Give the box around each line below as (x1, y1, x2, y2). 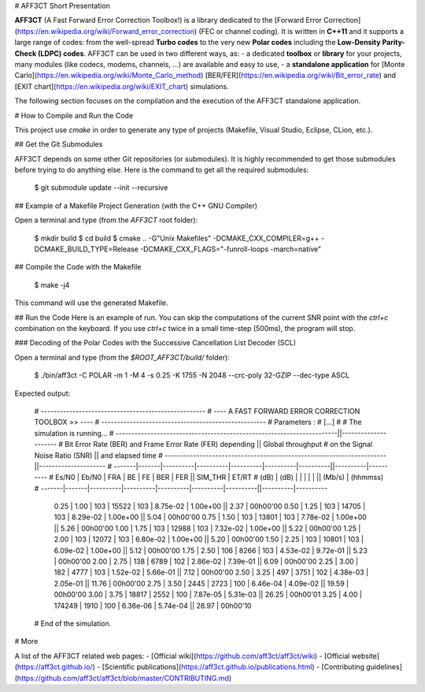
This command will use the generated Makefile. (14, 298, 168, 307)
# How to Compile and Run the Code (14, 110, 134, 120)
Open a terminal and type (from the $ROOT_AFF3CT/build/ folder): (14, 352, 230, 362)
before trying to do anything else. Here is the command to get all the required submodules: (14, 166, 309, 175)
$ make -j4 (34, 280, 70, 289)
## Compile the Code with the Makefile (14, 262, 142, 272)
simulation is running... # (34, 428, 114, 437)
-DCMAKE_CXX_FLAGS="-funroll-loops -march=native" (140, 244, 322, 254)
